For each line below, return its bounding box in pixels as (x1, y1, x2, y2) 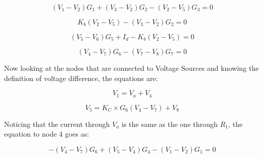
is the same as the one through (122, 118, 218, 129)
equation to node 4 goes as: (4, 128, 89, 139)
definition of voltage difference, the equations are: (4, 72, 158, 83)
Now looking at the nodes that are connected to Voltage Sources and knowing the (4, 63, 259, 73)
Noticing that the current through (4, 118, 110, 129)
